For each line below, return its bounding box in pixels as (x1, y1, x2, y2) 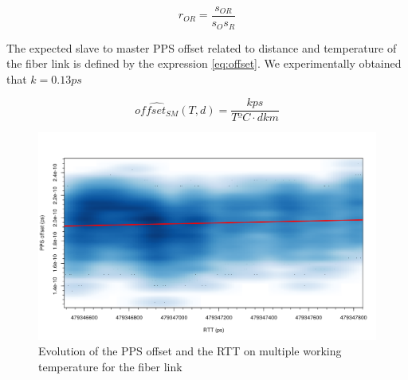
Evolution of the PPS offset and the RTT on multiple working (38, 343, 342, 359)
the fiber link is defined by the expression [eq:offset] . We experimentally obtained (6, 55, 402, 72)
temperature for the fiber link (38, 358, 182, 374)
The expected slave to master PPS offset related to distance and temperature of (6, 39, 397, 56)
